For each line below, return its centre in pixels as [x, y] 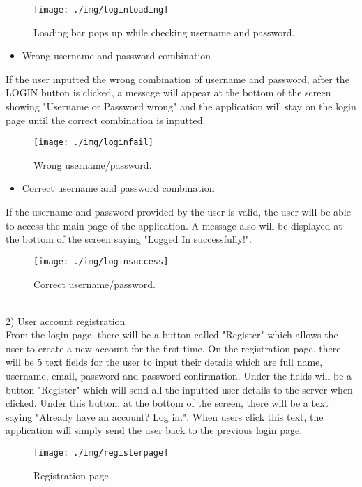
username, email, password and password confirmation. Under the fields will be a [179, 376]
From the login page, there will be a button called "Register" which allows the [172, 335]
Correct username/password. [95, 284]
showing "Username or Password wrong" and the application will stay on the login [181, 106]
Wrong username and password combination [116, 55]
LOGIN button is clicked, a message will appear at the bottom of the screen [168, 92]
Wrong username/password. [93, 164]
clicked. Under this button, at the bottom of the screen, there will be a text [167, 403]
